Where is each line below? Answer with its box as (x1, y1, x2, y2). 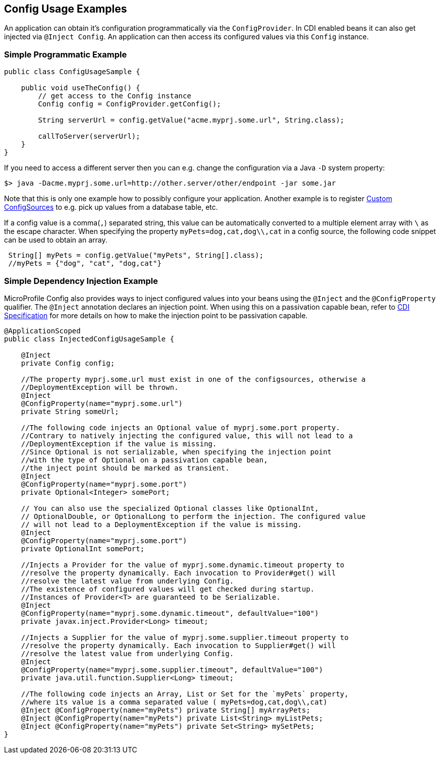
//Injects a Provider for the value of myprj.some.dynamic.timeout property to (21, 560, 345, 569)
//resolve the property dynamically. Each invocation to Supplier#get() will (21, 641, 336, 650)
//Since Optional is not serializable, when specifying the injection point (21, 447, 332, 456)
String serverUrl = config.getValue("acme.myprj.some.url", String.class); (38, 116, 345, 125)
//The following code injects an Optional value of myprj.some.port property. (21, 423, 340, 432)
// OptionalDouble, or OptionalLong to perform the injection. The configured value (21, 512, 366, 520)
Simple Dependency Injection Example (4, 275, 158, 286)
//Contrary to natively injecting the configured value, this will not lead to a (21, 431, 353, 440)
